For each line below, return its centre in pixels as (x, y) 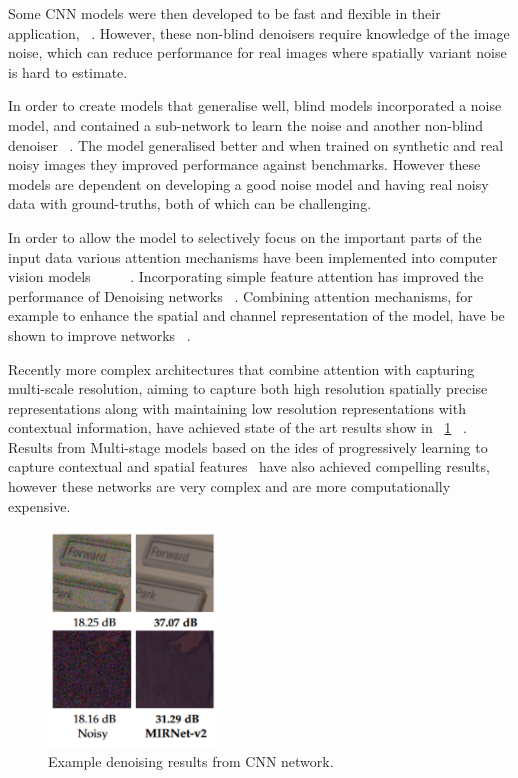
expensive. (39, 505)
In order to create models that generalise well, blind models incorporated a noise (255, 105)
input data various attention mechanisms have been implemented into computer (253, 256)
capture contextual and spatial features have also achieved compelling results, (249, 466)
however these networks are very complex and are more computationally (229, 486)
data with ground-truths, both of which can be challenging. (190, 203)
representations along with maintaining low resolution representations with (237, 407)
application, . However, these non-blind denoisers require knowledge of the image (259, 32)
